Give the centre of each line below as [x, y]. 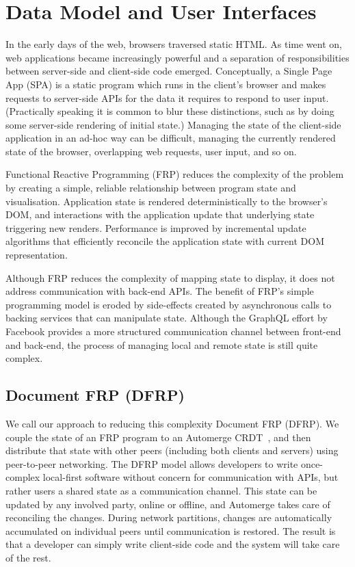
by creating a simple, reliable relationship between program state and [151, 188]
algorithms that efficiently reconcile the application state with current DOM [165, 241]
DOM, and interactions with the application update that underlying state [160, 214]
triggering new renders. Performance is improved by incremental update [156, 227]
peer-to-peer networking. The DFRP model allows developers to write [152, 463]
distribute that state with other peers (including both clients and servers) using [172, 450]
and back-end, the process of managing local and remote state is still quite [162, 344]
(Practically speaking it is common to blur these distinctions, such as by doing [170, 111]
